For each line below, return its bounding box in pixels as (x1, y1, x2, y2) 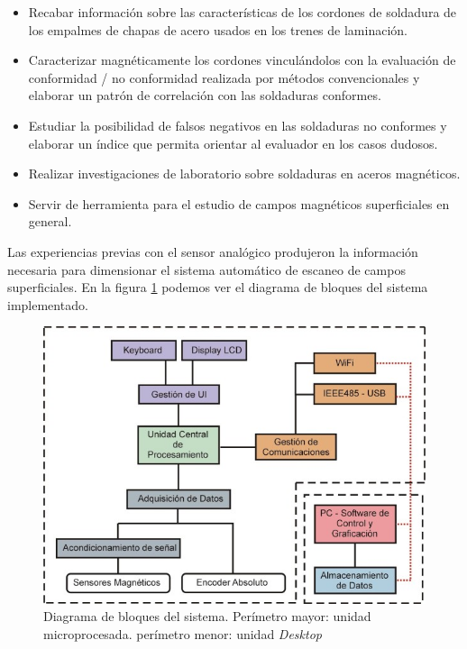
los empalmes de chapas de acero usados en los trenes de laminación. (28, 20, 407, 39)
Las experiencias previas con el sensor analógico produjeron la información (7, 242, 418, 261)
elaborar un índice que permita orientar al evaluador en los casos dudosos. (28, 133, 438, 152)
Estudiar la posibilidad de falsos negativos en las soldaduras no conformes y (28, 115, 447, 134)
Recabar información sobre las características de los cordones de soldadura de (28, 3, 457, 21)
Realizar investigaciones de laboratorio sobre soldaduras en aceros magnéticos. (28, 164, 461, 183)
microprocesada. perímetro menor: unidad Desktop (43, 624, 322, 643)
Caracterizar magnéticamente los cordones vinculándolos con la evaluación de (28, 50, 456, 69)
